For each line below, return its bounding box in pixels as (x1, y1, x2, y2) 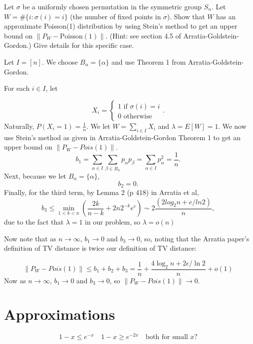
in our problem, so (85, 217, 141, 227)
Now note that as (4, 233, 56, 243)
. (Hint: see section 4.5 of (106, 30, 181, 40)
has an (216, 11, 236, 21)
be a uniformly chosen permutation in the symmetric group (22, 1, 202, 11)
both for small (145, 334, 188, 341)
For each (4, 83, 30, 93)
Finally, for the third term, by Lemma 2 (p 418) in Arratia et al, (4, 187, 199, 197)
